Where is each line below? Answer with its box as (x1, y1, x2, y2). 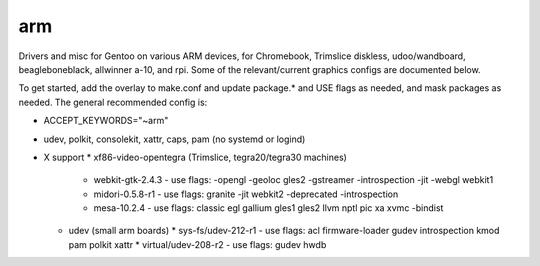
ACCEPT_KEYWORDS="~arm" (43, 115, 169, 127)
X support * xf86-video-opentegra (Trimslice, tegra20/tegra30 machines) (43, 151, 347, 163)
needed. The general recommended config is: (18, 96, 208, 108)
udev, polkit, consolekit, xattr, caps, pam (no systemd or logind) (43, 133, 306, 145)
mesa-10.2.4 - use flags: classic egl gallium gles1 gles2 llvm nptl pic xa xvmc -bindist (93, 202, 444, 214)
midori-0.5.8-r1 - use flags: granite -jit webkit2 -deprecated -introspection (93, 188, 399, 200)
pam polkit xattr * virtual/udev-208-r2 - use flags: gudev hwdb (68, 238, 327, 250)
